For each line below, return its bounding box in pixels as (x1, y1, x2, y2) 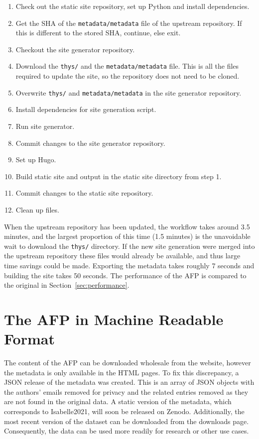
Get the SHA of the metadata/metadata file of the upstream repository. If (15, 17, 242, 28)
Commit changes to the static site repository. (15, 188, 153, 198)
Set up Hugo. (15, 154, 56, 165)
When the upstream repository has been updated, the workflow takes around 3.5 (4, 221, 250, 231)
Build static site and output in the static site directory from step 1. (15, 171, 222, 181)
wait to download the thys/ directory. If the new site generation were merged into (4, 240, 255, 251)
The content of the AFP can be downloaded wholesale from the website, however (4, 357, 251, 368)
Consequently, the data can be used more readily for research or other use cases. (4, 426, 249, 436)
